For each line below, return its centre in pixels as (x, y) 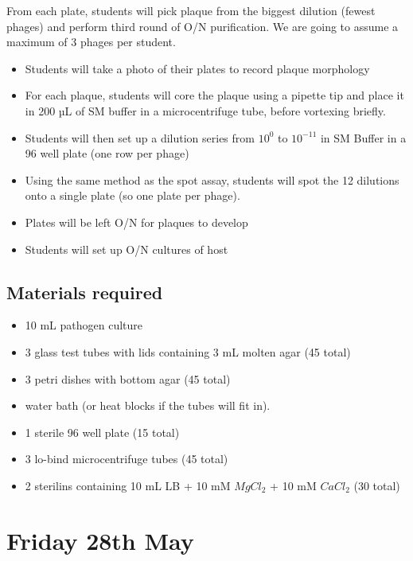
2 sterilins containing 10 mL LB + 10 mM (128, 485)
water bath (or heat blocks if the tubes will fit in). (148, 405)
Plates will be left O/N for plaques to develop (136, 222)
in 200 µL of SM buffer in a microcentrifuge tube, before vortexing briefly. (205, 110)
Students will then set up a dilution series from (140, 137)
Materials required (85, 292)
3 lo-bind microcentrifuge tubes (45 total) (127, 459)
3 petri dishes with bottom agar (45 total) (128, 378)
